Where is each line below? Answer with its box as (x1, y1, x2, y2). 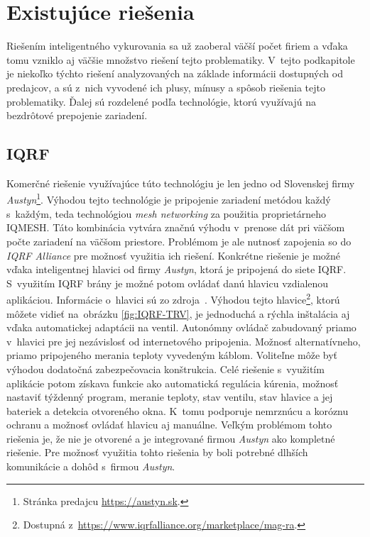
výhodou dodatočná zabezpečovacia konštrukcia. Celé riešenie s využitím (6, 361, 325, 376)
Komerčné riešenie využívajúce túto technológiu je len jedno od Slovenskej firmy (6, 175, 355, 190)
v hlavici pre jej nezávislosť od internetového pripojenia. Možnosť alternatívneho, (6, 333, 361, 348)
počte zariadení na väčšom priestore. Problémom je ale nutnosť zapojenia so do (6, 233, 352, 248)
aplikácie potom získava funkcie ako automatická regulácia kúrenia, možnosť (6, 375, 339, 390)
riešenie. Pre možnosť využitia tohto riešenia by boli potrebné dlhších (6, 445, 308, 460)
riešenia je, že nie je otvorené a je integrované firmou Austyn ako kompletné (6, 431, 335, 445)
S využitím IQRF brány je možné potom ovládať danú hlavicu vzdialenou (6, 275, 329, 290)
